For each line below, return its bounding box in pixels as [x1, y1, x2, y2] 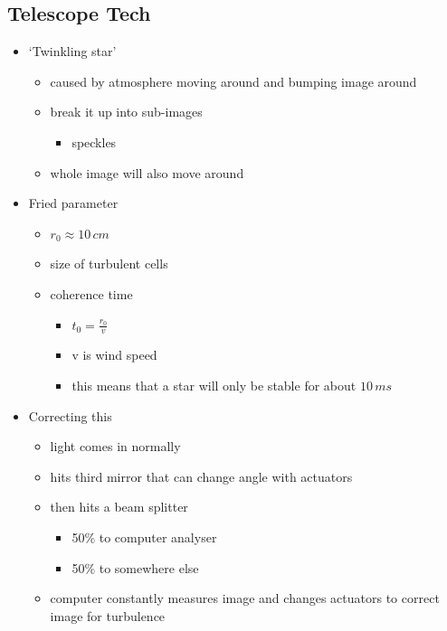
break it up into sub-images [50, 102, 203, 121]
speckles [71, 132, 117, 151]
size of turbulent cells [50, 254, 168, 273]
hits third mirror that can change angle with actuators [50, 466, 353, 485]
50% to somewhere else [71, 558, 199, 577]
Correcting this [28, 406, 112, 425]
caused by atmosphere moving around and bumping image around [50, 71, 417, 90]
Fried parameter [28, 193, 119, 212]
